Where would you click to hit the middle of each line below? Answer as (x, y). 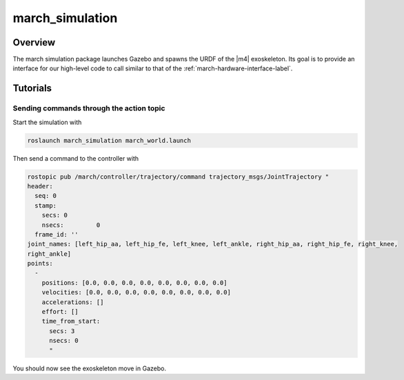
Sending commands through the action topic (89, 108)
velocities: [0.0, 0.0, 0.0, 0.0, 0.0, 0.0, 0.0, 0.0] (136, 292)
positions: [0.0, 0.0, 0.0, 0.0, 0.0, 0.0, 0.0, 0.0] (134, 282)
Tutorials (32, 89)
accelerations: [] (73, 302)
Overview (34, 42)
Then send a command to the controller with (76, 158)
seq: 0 (46, 196)
